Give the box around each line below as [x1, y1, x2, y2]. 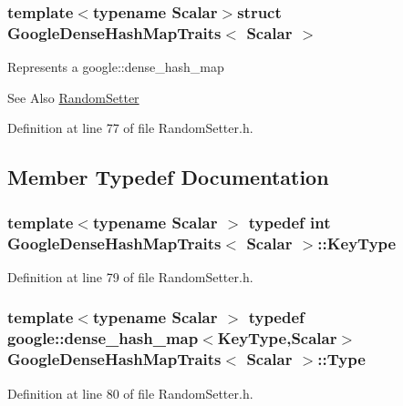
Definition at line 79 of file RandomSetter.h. [7, 267, 253, 286]
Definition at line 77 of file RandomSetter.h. [7, 118, 253, 137]
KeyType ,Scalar [217, 327, 337, 350]
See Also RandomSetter [7, 87, 139, 107]
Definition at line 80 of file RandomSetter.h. [7, 383, 253, 402]
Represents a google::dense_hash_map [7, 57, 224, 76]
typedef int [248, 210, 331, 233]
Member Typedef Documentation [7, 163, 329, 191]
